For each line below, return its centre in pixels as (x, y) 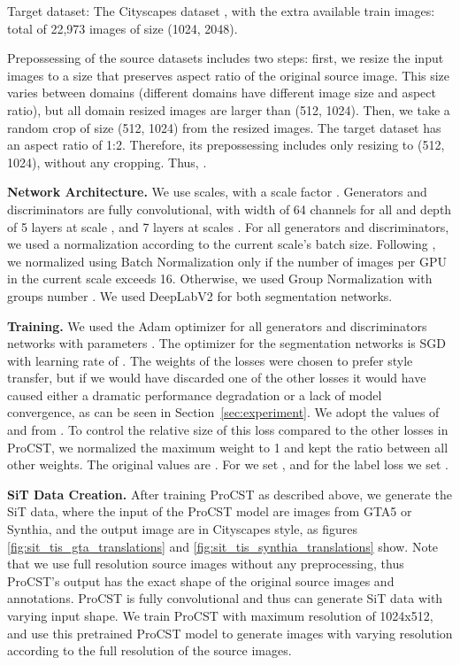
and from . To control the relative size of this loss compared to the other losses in (228, 430)
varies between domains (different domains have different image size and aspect (222, 93)
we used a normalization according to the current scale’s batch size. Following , (222, 244)
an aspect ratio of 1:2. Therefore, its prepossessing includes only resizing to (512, (226, 145)
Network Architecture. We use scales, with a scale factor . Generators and (217, 192)
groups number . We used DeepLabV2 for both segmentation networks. (200, 295)
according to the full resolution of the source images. (149, 650)
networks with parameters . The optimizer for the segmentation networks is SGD (226, 343)
